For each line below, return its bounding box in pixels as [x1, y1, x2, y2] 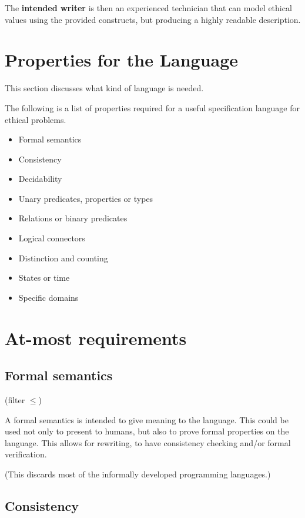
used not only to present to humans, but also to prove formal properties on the [5, 425, 289, 437]
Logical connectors [18, 232, 85, 244]
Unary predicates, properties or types [18, 192, 153, 204]
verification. [5, 448, 47, 460]
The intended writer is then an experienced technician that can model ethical [5, 2, 292, 14]
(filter [5, 394, 25, 406]
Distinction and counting [18, 251, 108, 264]
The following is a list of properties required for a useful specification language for [5, 101, 300, 114]
